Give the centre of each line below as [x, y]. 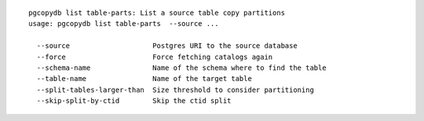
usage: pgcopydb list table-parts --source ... [124, 24]
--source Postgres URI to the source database [167, 46]
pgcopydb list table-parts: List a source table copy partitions [157, 13]
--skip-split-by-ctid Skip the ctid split [134, 101]
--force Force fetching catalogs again [155, 57]
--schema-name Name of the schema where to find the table [181, 68]
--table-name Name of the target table [144, 79]
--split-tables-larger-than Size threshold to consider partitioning [175, 90]
